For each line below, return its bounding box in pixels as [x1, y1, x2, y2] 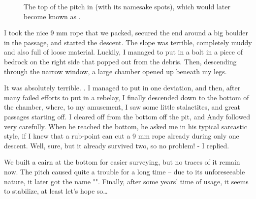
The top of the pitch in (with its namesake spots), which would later [24, 1, 230, 11]
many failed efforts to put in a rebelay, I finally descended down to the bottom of [4, 92, 249, 102]
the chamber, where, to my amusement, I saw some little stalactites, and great [4, 102, 240, 112]
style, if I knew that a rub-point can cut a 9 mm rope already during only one [4, 131, 239, 141]
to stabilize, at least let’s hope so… [4, 186, 108, 196]
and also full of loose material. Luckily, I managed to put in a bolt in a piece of [4, 47, 243, 57]
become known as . [24, 11, 81, 21]
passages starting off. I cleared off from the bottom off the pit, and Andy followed [4, 111, 251, 121]
